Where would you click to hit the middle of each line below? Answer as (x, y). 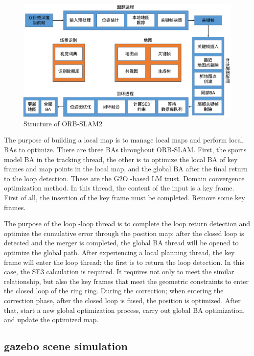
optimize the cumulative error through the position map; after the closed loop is (124, 233)
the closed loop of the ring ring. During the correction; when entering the (114, 291)
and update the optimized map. (51, 320)
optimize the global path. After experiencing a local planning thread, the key (119, 252)
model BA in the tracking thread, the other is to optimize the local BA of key (121, 159)
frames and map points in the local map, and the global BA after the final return (126, 169)
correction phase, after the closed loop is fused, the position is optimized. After (122, 300)
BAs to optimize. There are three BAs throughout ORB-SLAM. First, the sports (125, 149)
